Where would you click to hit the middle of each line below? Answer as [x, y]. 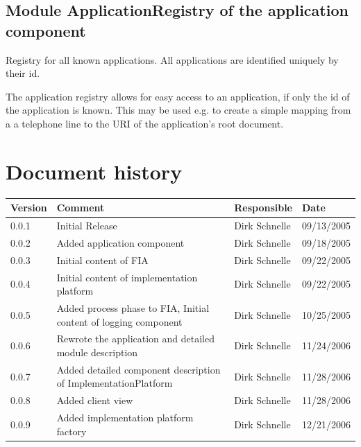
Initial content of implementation [127, 277]
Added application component [120, 242]
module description [97, 352]
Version [29, 208]
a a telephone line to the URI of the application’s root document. [145, 123]
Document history [94, 171]
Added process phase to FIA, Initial [133, 308]
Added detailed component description [138, 369]
